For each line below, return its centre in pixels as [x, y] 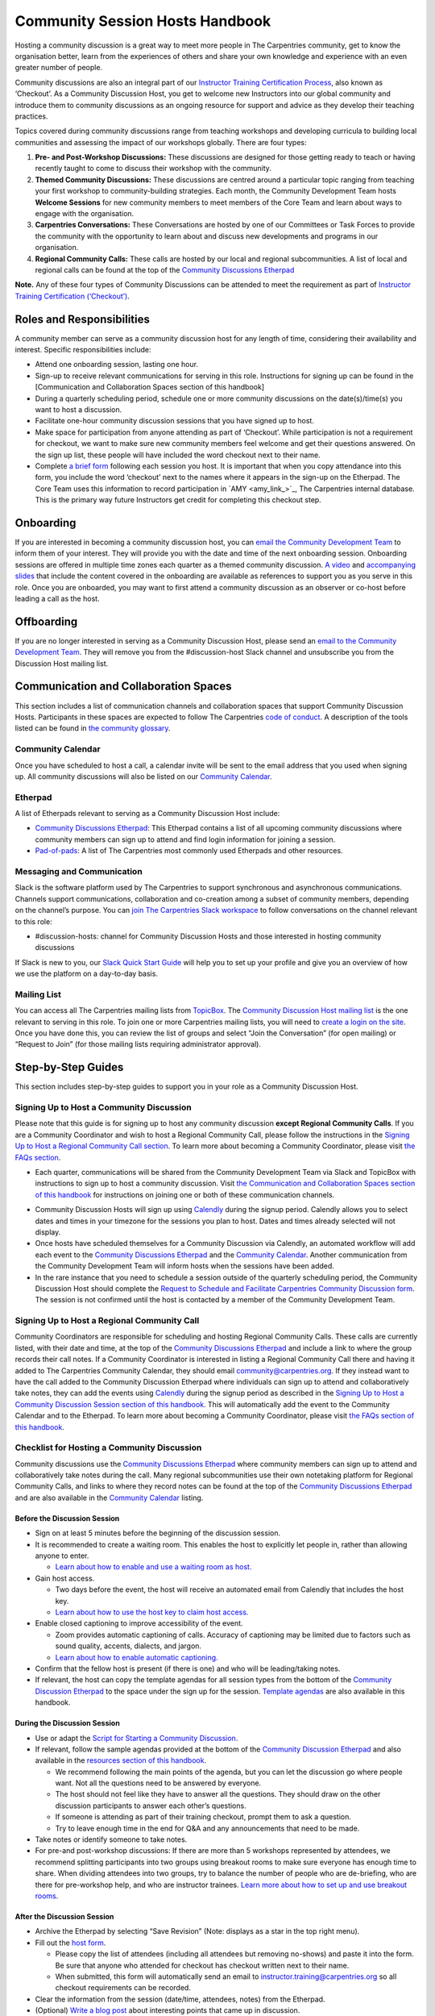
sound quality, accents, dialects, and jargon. [128, 1646]
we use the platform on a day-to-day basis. [87, 974]
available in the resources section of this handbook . [121, 1760]
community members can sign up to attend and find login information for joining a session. [185, 839]
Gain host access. [65, 1578]
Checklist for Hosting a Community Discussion [108, 1447]
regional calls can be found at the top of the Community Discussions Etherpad [165, 269]
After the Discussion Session [64, 1916]
